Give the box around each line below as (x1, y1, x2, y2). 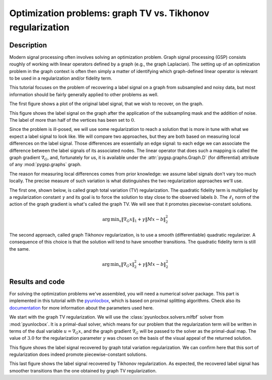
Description (9, 41, 47, 49)
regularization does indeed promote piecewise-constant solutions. (9, 351, 147, 357)
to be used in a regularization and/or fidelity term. (9, 75, 112, 82)
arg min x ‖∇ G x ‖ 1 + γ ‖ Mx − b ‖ (102, 216, 166, 223)
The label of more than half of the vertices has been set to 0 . (9, 117, 135, 123)
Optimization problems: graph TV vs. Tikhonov (9, 8, 210, 19)
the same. (9, 246, 30, 252)
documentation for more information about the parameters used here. (9, 305, 154, 311)
